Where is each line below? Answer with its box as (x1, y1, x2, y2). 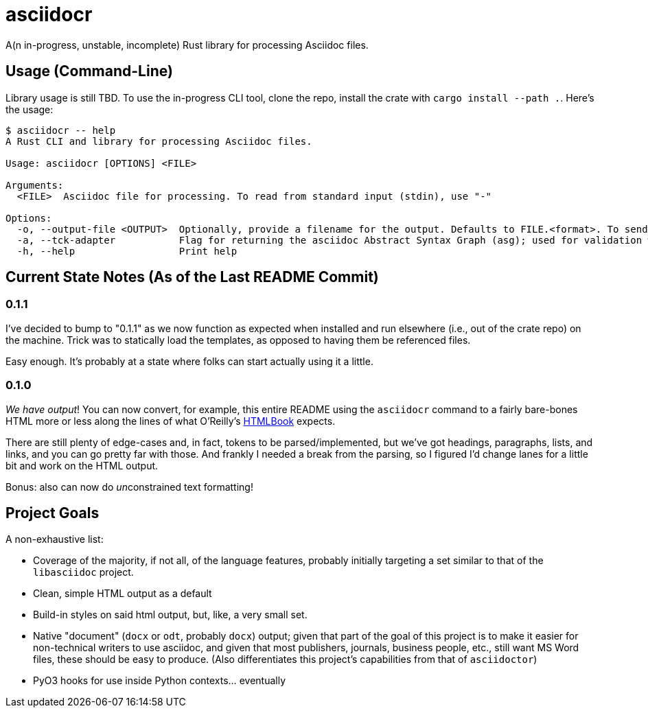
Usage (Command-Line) (5, 62, 173, 80)
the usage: (5, 103, 54, 115)
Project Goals (5, 504, 100, 522)
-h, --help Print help (16, 245, 238, 257)
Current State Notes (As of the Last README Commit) (5, 268, 379, 286)
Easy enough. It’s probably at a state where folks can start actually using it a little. (5, 355, 373, 367)
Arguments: (5, 179, 64, 191)
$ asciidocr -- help (5, 124, 116, 136)
